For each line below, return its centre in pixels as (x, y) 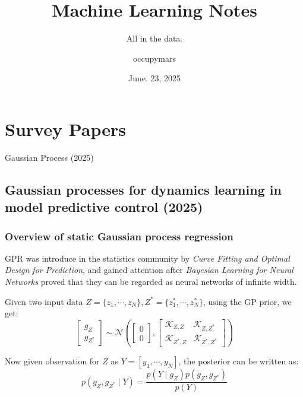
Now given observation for (52, 361)
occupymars (154, 58)
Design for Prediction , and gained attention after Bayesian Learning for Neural (149, 270)
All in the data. (154, 38)
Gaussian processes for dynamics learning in (143, 189)
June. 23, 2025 (154, 78)
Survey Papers (65, 128)
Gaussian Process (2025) (49, 157)
